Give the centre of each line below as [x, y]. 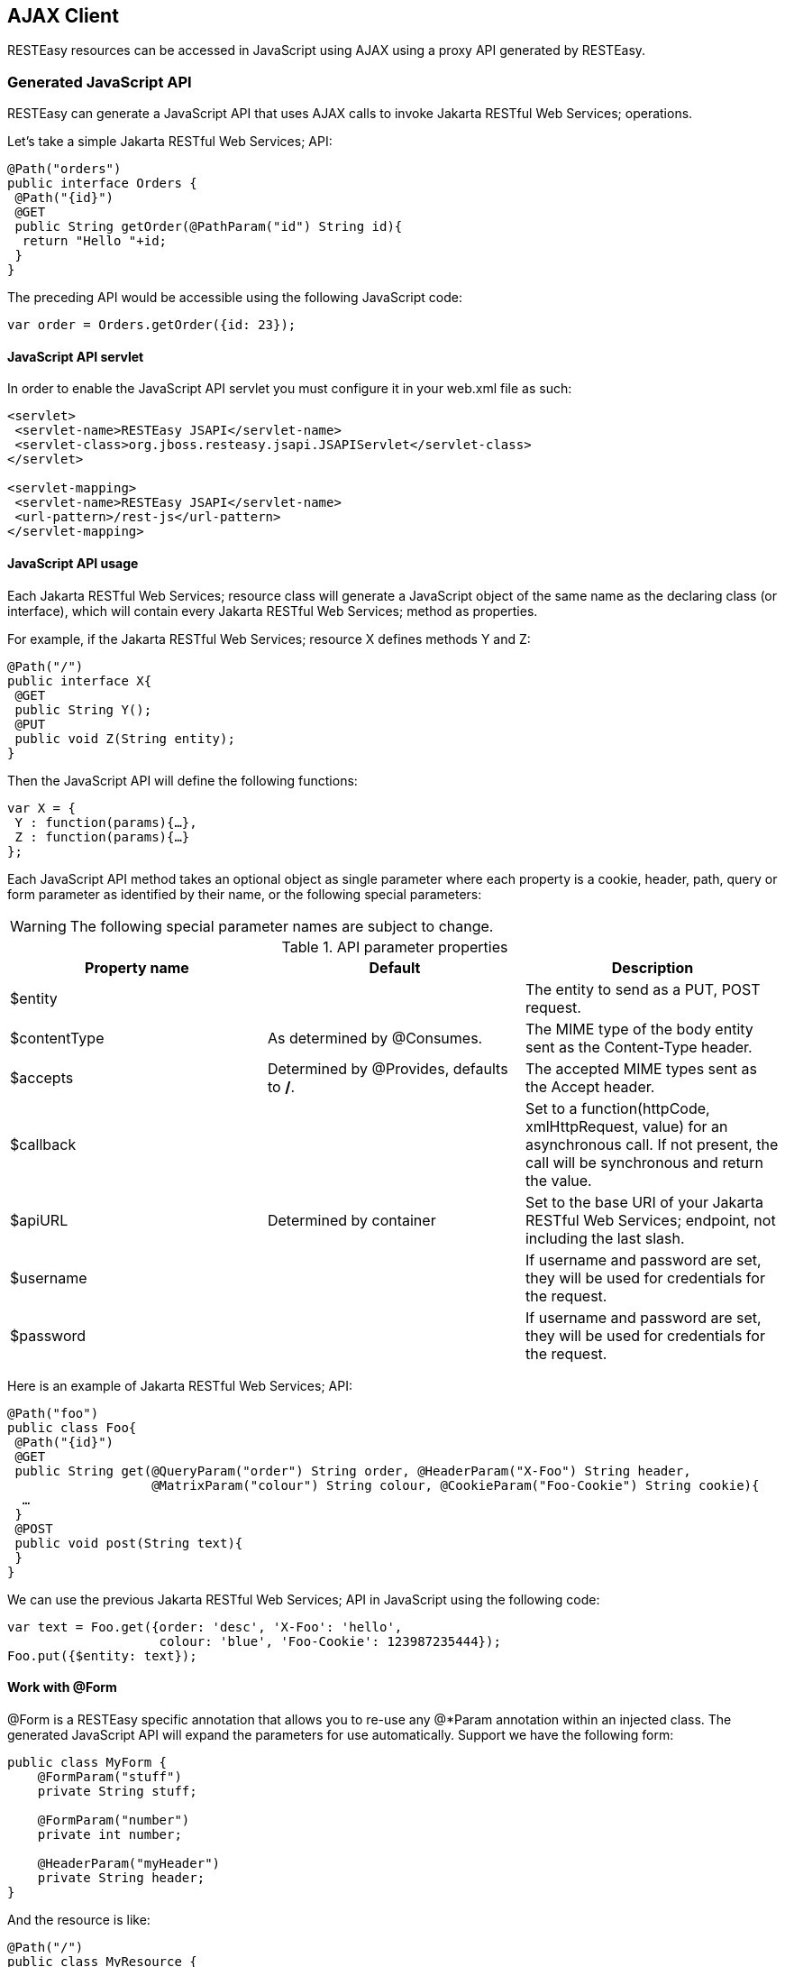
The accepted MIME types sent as [641, 1068]
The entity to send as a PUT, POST [643, 989]
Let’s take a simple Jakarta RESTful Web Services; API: [170, 142]
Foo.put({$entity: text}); [102, 1655]
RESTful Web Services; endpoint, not [650, 1220]
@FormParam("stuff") [110, 1776]
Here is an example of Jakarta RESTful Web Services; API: [180, 1385]
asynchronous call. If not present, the [652, 1144]
